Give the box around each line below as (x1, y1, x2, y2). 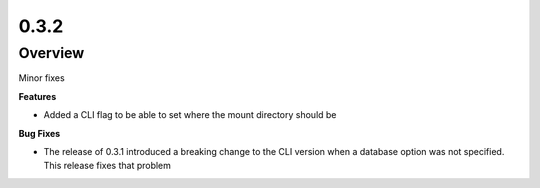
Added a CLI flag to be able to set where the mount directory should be (43, 109, 337, 121)
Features (18, 90, 57, 102)
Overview (18, 44, 85, 62)
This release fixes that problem (43, 160, 172, 172)
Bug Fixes (18, 127, 61, 139)
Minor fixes (18, 72, 65, 84)
